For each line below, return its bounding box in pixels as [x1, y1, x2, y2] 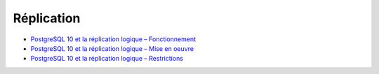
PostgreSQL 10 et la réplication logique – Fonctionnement [30, 35, 197, 43]
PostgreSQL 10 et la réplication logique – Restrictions [30, 54, 184, 63]
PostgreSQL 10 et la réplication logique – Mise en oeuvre [30, 44, 194, 52]
